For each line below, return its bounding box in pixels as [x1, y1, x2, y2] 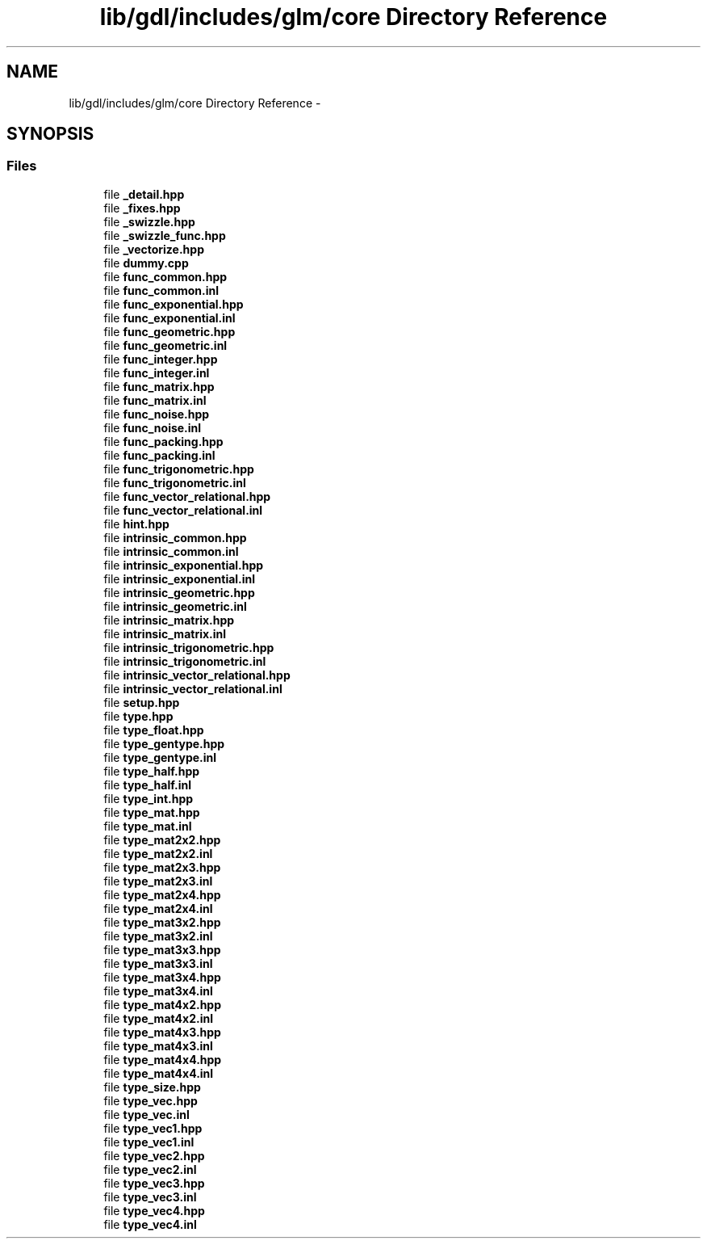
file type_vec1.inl [103, 1134, 195, 1149]
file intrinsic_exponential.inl [103, 571, 256, 586]
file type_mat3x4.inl [103, 983, 213, 998]
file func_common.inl [103, 283, 220, 297]
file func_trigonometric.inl [103, 475, 246, 490]
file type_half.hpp [103, 763, 200, 778]
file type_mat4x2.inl [103, 1011, 213, 1025]
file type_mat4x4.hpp [103, 1052, 222, 1066]
